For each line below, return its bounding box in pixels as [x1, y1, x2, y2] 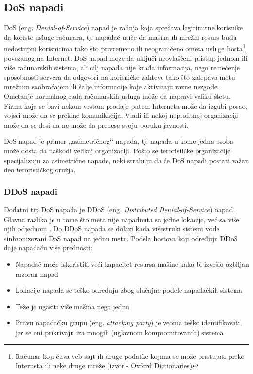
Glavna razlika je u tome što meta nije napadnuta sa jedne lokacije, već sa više [4, 214, 239, 224]
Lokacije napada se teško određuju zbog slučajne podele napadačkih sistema [15, 285, 242, 295]
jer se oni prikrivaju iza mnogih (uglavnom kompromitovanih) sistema [15, 327, 224, 337]
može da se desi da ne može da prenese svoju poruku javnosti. [4, 119, 189, 130]
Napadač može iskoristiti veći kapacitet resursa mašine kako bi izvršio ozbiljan [15, 259, 249, 269]
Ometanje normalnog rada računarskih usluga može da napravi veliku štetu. [4, 91, 231, 101]
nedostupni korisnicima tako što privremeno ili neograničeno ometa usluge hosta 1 [4, 42, 246, 54]
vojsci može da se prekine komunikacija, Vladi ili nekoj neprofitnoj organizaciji [4, 110, 238, 120]
